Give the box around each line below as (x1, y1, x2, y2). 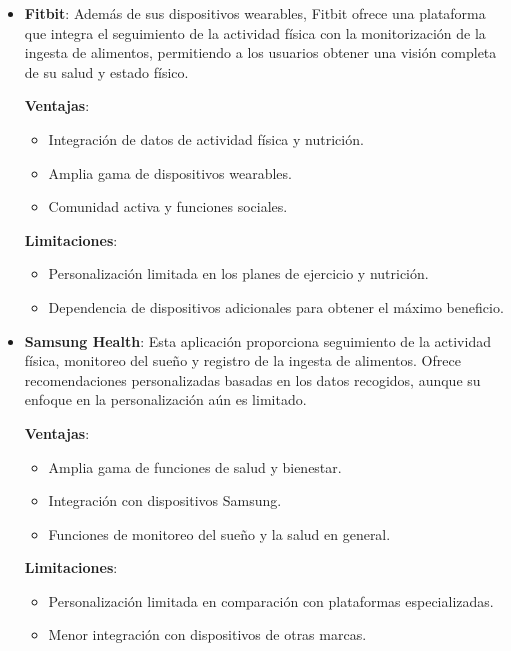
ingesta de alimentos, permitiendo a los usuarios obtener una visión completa (24, 42, 497, 63)
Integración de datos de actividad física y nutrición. (48, 128, 364, 149)
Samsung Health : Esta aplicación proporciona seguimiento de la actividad (24, 330, 491, 351)
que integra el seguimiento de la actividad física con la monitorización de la (24, 22, 486, 43)
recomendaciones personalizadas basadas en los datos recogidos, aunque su (24, 369, 481, 390)
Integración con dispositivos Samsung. (48, 490, 282, 511)
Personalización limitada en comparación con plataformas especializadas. (48, 590, 494, 611)
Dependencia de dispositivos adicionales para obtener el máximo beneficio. (48, 296, 504, 317)
